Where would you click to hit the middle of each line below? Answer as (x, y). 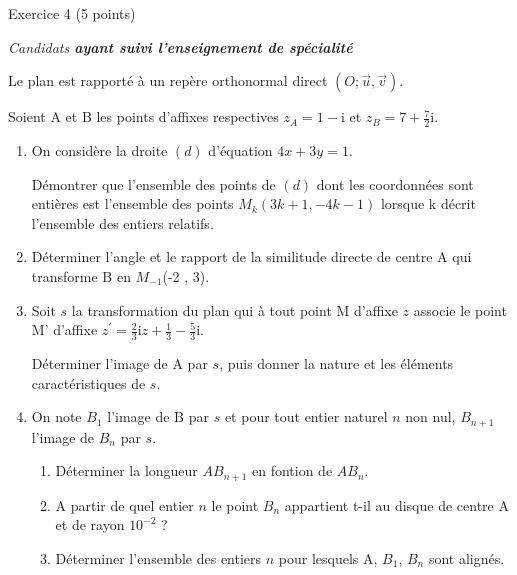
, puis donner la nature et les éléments (336, 363)
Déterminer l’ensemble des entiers (158, 557)
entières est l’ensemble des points (132, 203)
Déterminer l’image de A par (119, 363)
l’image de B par (158, 416)
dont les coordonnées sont (395, 183)
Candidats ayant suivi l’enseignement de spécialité (180, 46)
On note (56, 416)
